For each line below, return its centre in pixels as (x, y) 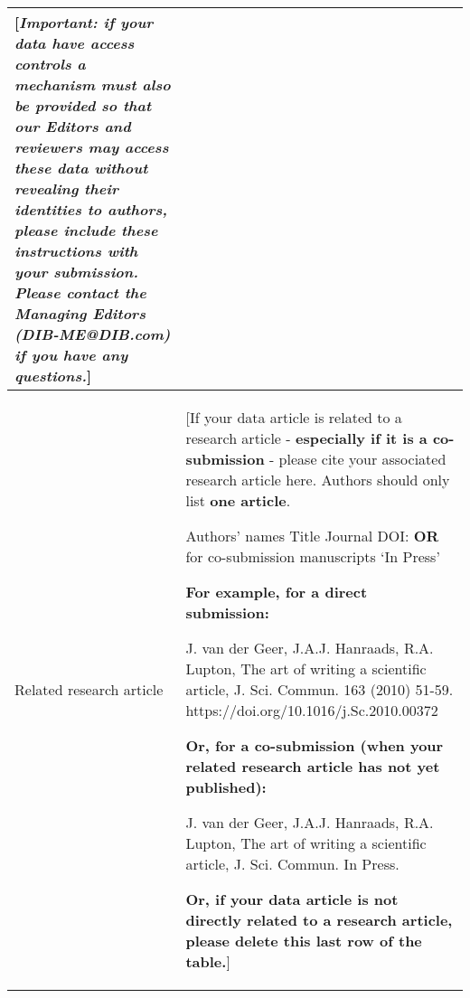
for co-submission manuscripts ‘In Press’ (313, 556)
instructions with (76, 251)
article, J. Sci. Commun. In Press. (292, 864)
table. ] (208, 961)
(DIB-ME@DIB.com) (93, 334)
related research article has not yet (313, 766)
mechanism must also (93, 85)
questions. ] (53, 376)
